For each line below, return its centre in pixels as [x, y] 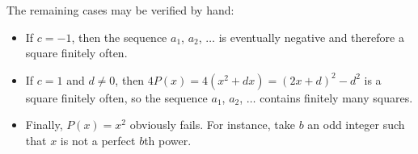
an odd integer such [356, 125]
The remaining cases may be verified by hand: [120, 10]
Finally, [44, 125]
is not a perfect [98, 140]
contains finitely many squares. [336, 97]
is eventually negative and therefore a [311, 37]
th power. [168, 140]
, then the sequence [119, 37]
